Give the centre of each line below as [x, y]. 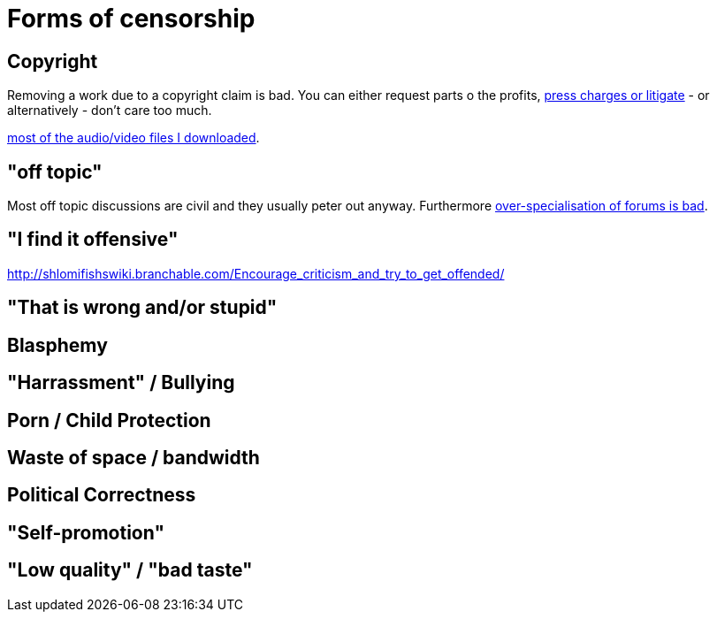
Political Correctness [102, 495]
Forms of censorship [131, 19]
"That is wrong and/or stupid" [142, 308]
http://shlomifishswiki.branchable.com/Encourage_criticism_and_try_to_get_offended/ [256, 273]
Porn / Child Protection [109, 420]
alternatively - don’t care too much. [110, 111]
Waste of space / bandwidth [133, 457]
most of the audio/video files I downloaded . [133, 138]
